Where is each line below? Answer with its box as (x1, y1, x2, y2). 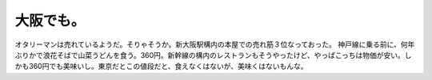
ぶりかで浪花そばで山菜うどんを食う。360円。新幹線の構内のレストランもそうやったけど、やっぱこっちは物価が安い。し (14, 50, 412, 59)
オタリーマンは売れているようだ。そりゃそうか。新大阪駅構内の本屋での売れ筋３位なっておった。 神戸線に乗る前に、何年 (14, 40, 415, 49)
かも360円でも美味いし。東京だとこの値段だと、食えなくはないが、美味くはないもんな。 (14, 62, 308, 71)
